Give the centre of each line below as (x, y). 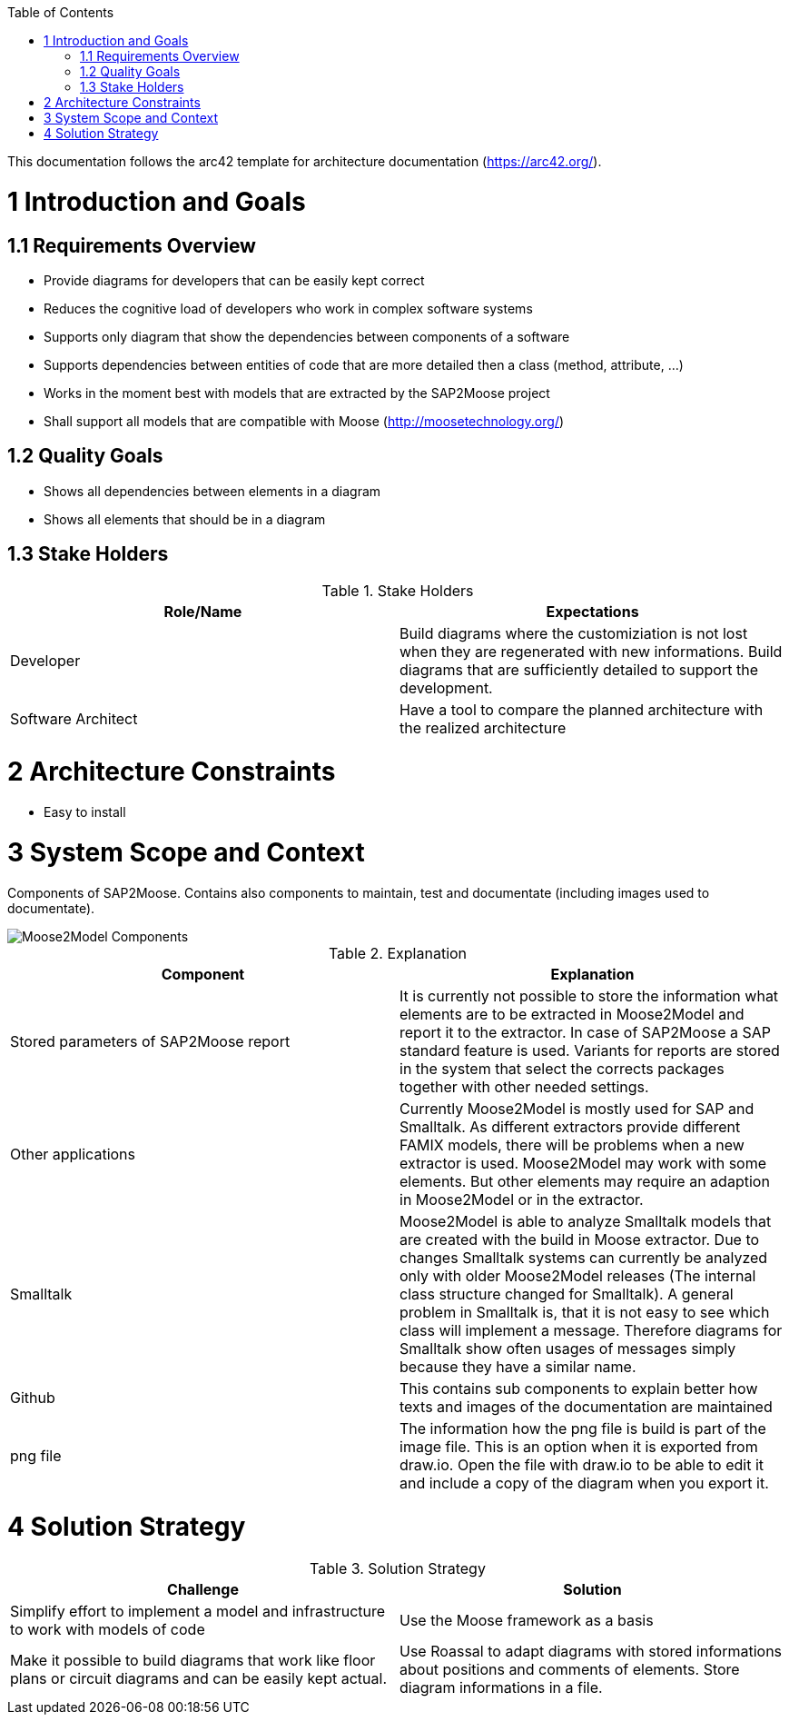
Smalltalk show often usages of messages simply (568, 1348)
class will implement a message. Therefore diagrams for (591, 1330)
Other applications (73, 1154)
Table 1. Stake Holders (398, 590)
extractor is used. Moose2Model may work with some (583, 1163)
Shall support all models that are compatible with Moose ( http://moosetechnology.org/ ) (304, 421)
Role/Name (203, 611)
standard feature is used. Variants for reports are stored (590, 1050)
